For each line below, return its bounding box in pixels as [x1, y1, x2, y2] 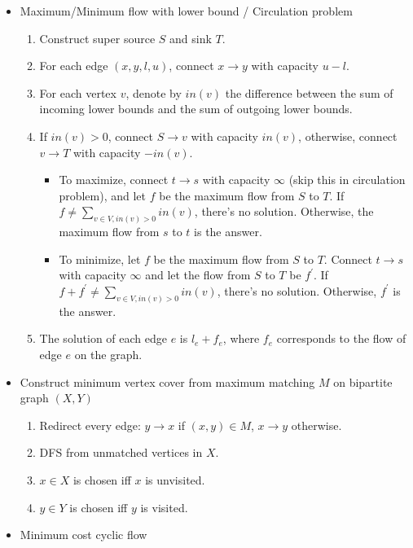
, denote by [125, 84, 182, 101]
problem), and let [59, 186, 147, 204]
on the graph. [74, 346, 143, 363]
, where [222, 330, 260, 347]
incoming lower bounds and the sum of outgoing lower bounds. [39, 100, 353, 117]
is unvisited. [145, 471, 205, 488]
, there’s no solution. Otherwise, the [194, 203, 374, 220]
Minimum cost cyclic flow [20, 526, 147, 543]
